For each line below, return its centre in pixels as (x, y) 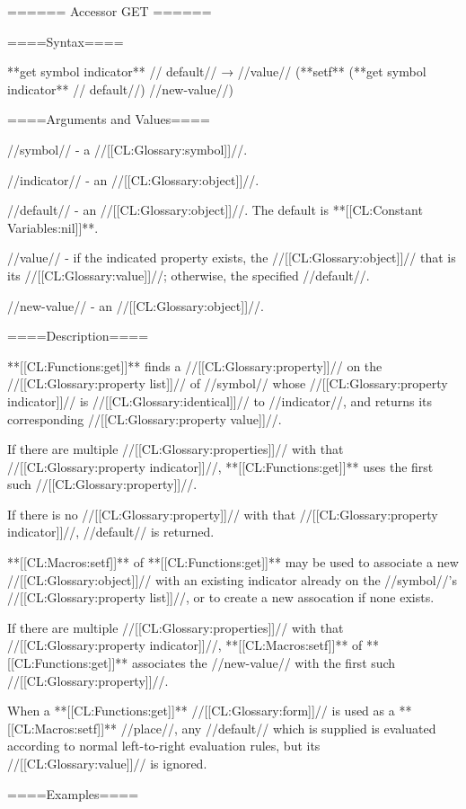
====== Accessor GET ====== (110, 11)
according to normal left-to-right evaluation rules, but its (164, 746)
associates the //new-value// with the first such (264, 663)
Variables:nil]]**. (53, 227)
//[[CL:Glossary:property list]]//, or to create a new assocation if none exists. (221, 597)
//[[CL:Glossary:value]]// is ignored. (107, 763)
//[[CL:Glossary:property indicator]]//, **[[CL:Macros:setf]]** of (185, 645)
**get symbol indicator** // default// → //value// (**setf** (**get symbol (217, 71)
